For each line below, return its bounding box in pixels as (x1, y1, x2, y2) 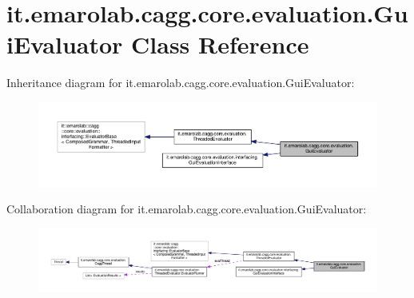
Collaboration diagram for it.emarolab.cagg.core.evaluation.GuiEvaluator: (6, 201, 367, 217)
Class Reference (131, 28, 309, 61)
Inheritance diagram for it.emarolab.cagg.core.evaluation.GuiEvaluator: (6, 74, 355, 91)
